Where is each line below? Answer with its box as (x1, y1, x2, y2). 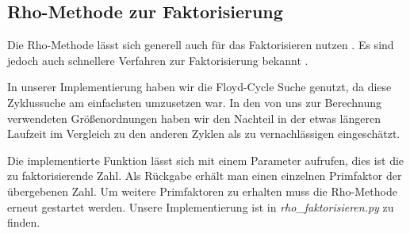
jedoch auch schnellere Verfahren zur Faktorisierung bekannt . (7, 52, 308, 68)
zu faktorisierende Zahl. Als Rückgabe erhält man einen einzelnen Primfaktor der (7, 167, 402, 184)
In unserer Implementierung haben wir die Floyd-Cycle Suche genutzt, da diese (7, 78, 392, 95)
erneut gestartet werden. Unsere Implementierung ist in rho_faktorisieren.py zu (7, 198, 394, 215)
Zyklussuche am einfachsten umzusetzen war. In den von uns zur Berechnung (7, 94, 381, 110)
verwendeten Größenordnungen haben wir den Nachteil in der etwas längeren (7, 109, 381, 126)
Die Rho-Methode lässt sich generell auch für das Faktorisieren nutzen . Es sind (7, 36, 394, 53)
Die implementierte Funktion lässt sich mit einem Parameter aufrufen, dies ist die (7, 151, 404, 168)
